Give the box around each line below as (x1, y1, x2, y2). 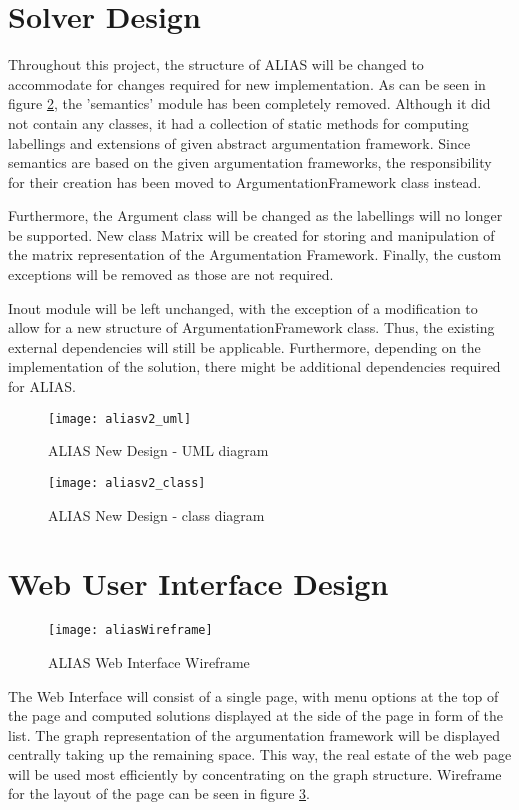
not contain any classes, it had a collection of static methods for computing (8, 112, 469, 133)
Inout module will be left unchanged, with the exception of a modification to (8, 297, 478, 318)
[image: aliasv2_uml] (48, 411, 192, 426)
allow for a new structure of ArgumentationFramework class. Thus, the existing (8, 317, 495, 338)
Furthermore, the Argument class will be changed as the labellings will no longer (8, 205, 503, 226)
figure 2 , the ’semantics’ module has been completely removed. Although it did (8, 93, 491, 114)
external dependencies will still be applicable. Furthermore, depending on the (8, 336, 481, 357)
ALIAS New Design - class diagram (48, 504, 265, 525)
